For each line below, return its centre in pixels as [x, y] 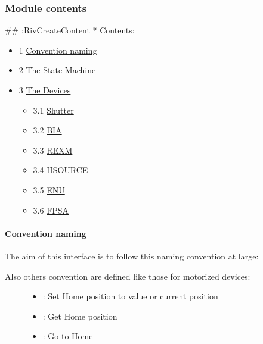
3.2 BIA [47, 130]
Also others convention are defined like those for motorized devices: [128, 276]
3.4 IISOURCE [61, 170]
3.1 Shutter [53, 110]
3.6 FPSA [51, 210]
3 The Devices [45, 90]
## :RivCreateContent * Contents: [70, 30]
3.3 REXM [53, 150]
